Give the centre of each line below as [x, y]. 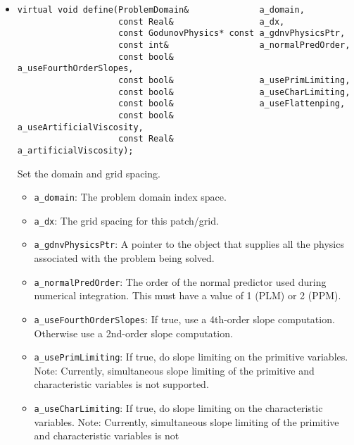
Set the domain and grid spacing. [89, 173]
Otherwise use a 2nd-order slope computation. [133, 333]
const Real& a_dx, [201, 21]
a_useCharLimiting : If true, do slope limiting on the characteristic [178, 408]
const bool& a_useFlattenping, [232, 104]
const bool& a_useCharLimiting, [234, 92]
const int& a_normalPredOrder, [234, 45]
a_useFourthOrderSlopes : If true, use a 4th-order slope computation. [184, 319]
